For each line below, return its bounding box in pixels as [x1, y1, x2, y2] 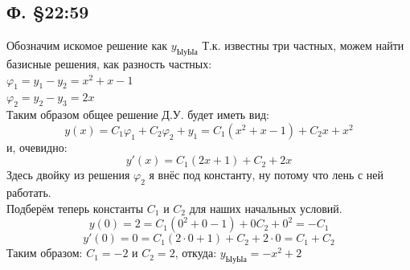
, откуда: [174, 244, 217, 261]
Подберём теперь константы [6, 199, 144, 216]
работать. [6, 184, 51, 201]
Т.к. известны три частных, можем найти [202, 37, 404, 54]
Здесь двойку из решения [6, 166, 130, 183]
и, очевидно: [6, 138, 68, 155]
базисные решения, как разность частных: [6, 55, 212, 72]
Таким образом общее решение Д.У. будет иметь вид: [6, 106, 269, 123]
